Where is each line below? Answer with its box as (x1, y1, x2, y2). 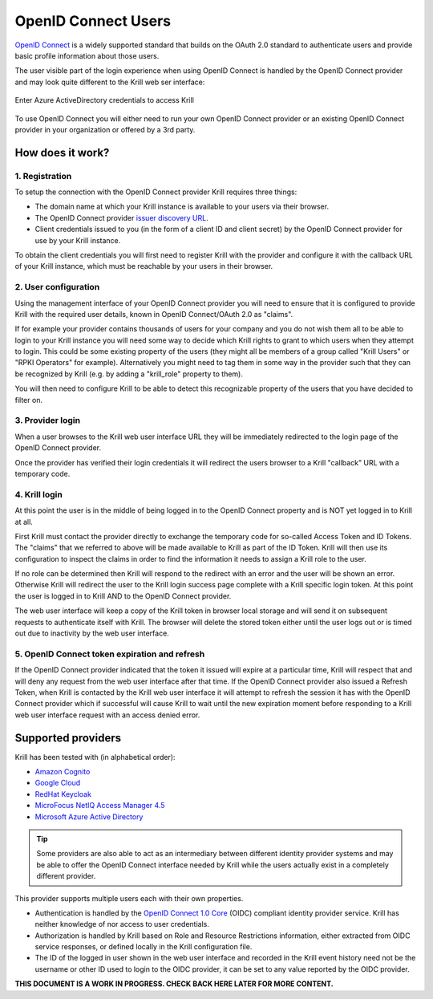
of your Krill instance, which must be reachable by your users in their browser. (14, 262, 273, 271)
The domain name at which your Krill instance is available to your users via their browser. (34, 201, 329, 212)
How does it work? (14, 145, 110, 160)
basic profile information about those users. (14, 51, 160, 60)
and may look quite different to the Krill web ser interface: (14, 77, 205, 87)
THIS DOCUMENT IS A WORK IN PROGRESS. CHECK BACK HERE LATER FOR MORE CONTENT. (14, 979, 334, 989)
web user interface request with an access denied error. (14, 710, 200, 720)
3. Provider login (14, 415, 80, 426)
